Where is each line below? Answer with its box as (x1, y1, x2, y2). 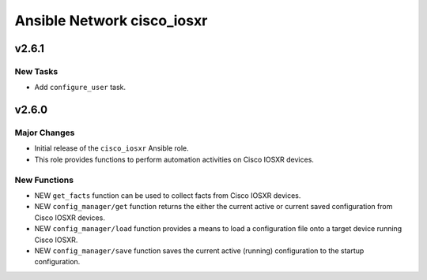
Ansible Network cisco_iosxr (14, 12, 208, 29)
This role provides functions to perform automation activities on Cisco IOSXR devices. (34, 155, 314, 164)
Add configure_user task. (34, 83, 127, 92)
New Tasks (14, 65, 59, 77)
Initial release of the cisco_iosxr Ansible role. (34, 144, 189, 153)
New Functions (14, 174, 74, 185)
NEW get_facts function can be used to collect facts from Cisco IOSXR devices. (34, 191, 301, 200)
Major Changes (14, 127, 75, 138)
